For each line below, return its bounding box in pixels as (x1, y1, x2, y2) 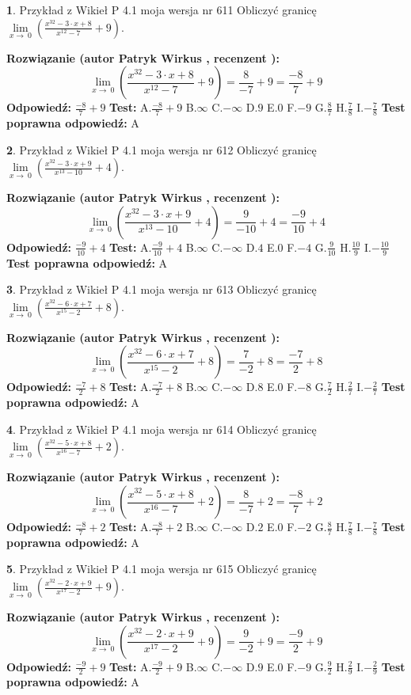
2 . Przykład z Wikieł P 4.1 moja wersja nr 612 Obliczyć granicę (6, 141, 317, 158)
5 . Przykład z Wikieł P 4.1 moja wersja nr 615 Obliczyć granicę (6, 560, 317, 577)
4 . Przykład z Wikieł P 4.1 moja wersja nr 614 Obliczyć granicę (6, 420, 317, 437)
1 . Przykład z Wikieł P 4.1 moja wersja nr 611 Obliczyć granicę (6, 2, 317, 17)
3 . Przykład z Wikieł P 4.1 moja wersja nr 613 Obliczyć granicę (6, 281, 317, 298)
